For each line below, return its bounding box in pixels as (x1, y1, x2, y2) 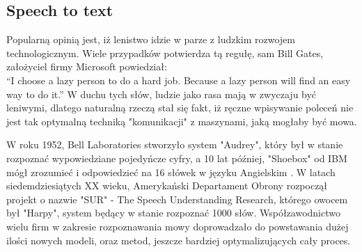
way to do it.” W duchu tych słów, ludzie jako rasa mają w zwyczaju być (6, 86, 317, 101)
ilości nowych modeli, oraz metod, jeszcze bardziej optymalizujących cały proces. (6, 233, 351, 247)
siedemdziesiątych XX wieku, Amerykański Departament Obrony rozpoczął (6, 178, 328, 193)
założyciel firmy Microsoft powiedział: (6, 59, 167, 74)
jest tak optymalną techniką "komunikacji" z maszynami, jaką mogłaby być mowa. (6, 113, 357, 128)
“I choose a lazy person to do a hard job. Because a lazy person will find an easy (6, 72, 351, 87)
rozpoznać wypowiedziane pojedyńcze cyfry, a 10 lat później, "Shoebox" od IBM (6, 150, 347, 165)
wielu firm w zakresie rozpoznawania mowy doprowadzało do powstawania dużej (6, 219, 349, 233)
